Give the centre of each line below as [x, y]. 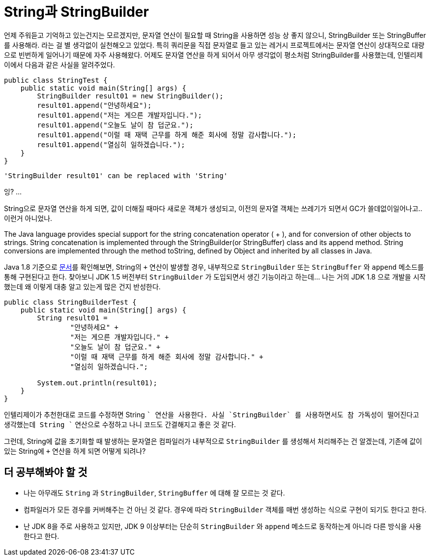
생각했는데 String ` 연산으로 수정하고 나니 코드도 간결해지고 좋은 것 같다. [120, 424]
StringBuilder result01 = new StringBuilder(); [130, 96]
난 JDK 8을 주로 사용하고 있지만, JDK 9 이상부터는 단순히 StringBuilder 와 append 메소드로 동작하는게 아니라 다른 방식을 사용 [223, 526]
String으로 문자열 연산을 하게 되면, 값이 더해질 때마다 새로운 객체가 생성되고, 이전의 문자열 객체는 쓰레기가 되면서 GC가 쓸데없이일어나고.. [213, 208]
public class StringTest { [56, 80]
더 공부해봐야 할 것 [46, 472]
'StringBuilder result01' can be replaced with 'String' [116, 175]
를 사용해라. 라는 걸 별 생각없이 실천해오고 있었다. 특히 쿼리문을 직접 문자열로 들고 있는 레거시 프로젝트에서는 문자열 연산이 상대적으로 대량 [214, 45]
